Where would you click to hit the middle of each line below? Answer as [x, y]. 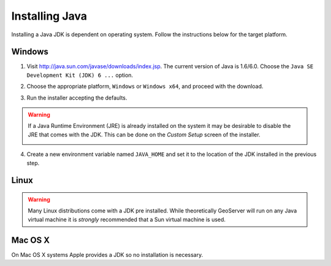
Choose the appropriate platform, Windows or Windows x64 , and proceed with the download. [145, 87]
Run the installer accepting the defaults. [77, 98]
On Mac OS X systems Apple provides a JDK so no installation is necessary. [107, 254]
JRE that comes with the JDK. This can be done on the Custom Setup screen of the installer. [144, 135]
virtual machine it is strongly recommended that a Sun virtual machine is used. [127, 219]
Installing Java [49, 16]
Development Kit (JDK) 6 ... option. [80, 75]
